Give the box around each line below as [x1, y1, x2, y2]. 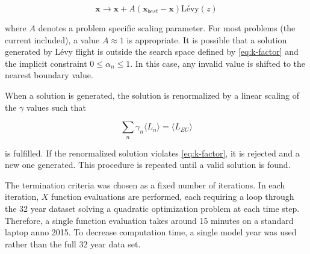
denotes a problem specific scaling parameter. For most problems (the [38, 22, 296, 34]
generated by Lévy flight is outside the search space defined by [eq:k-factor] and [5, 45, 299, 58]
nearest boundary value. [5, 69, 93, 81]
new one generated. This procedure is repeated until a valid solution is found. [5, 158, 291, 171]
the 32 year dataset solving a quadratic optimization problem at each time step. [5, 202, 300, 214]
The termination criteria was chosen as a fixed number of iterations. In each [5, 178, 285, 191]
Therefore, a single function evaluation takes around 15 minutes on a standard [5, 214, 294, 226]
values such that [26, 101, 86, 113]
